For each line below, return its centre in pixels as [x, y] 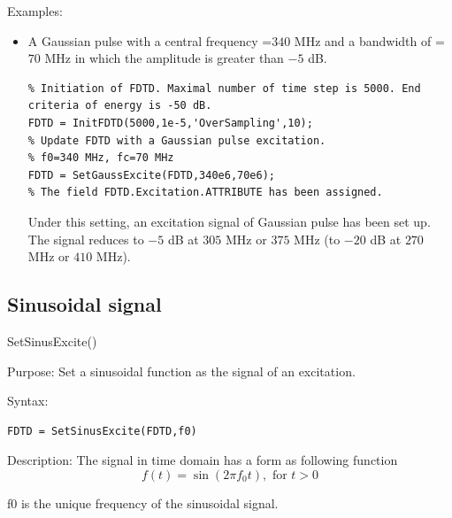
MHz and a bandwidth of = [369, 40]
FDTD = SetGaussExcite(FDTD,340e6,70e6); [151, 175]
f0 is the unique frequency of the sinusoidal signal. [143, 503]
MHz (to [317, 239]
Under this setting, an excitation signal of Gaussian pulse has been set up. [229, 221]
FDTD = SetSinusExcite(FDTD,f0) [102, 431]
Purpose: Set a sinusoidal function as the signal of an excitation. [181, 371]
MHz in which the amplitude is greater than [164, 58]
